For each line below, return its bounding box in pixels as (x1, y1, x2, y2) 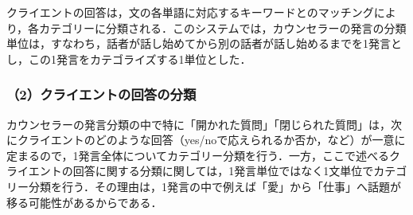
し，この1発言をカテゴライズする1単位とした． (6, 50, 251, 67)
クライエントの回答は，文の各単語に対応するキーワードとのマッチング (6, 4, 374, 20)
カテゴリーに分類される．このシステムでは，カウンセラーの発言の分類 (39, 19, 407, 36)
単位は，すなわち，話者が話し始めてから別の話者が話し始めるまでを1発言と (6, 35, 402, 52)
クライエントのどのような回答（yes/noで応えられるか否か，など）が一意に (17, 131, 406, 148)
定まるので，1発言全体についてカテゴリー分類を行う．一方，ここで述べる (6, 147, 389, 163)
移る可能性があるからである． (6, 193, 162, 210)
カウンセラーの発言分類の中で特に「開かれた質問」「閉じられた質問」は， (6, 115, 391, 132)
